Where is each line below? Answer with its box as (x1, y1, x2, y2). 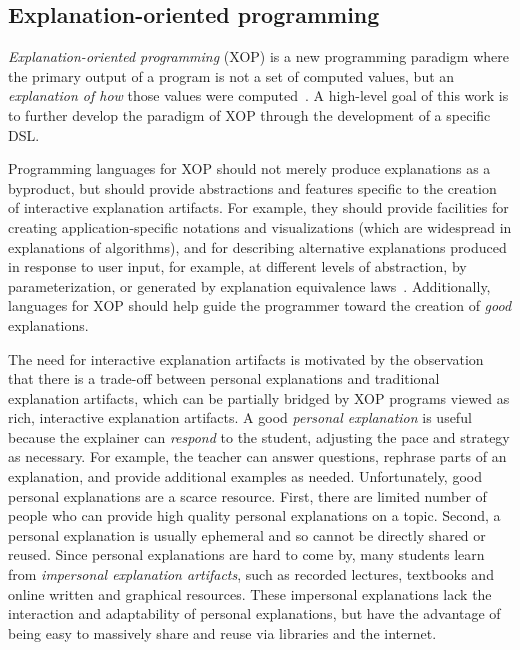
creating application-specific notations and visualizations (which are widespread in (8, 216, 512, 237)
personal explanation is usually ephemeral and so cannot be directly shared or (8, 524, 486, 545)
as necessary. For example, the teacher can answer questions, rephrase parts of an (8, 446, 507, 467)
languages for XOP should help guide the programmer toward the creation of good (8, 295, 512, 316)
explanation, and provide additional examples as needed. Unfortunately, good (8, 466, 482, 487)
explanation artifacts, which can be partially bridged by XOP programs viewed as (8, 387, 510, 408)
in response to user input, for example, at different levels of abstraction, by (8, 256, 467, 277)
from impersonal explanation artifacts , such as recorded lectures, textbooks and (8, 564, 494, 585)
